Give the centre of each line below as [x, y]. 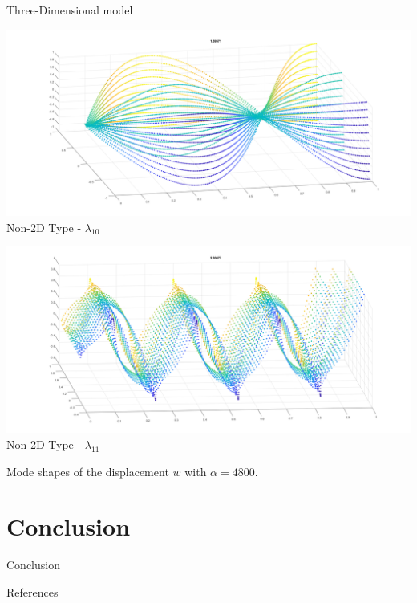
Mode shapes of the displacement [88, 471]
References [32, 591]
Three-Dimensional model [70, 10]
